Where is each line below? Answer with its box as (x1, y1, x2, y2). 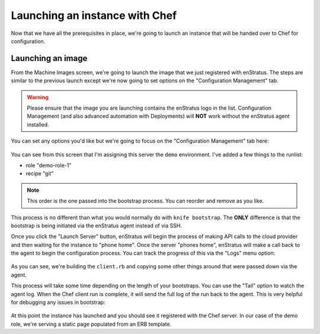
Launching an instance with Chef (11, 9, 177, 22)
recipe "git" (25, 170, 54, 177)
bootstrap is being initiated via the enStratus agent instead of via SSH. (11, 222, 182, 229)
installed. (27, 121, 50, 128)
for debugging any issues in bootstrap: (11, 299, 106, 306)
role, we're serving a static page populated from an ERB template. (11, 320, 172, 327)
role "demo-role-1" (25, 162, 72, 169)
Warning (27, 94, 49, 101)
